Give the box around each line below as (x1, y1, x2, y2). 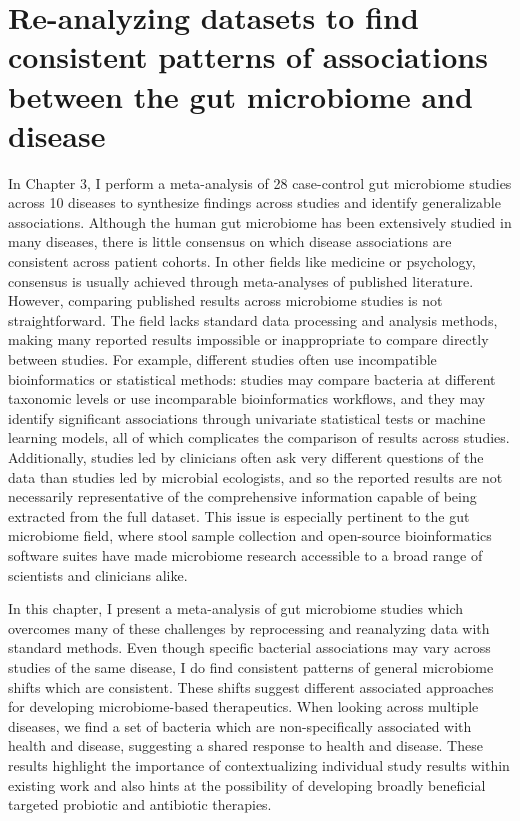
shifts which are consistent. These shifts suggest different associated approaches (8, 676, 494, 697)
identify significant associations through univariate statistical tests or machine (8, 407, 486, 428)
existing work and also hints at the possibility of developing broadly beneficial (8, 774, 486, 795)
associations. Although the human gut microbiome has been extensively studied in (8, 211, 512, 232)
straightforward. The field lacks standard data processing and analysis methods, (8, 309, 498, 330)
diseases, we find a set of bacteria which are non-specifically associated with (8, 715, 472, 736)
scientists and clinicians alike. (8, 564, 188, 585)
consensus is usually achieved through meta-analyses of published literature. (8, 270, 474, 291)
